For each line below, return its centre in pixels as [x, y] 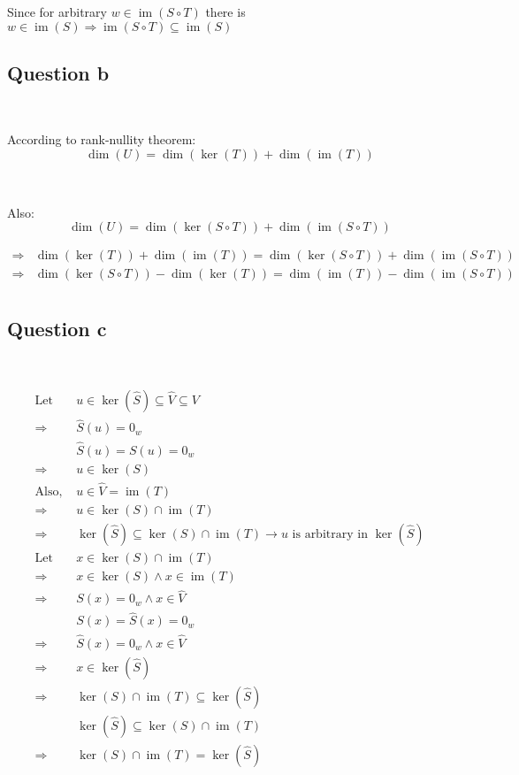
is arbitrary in [330, 534]
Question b [58, 72]
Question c [57, 328]
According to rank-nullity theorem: [102, 139]
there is [225, 12]
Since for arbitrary [57, 12]
